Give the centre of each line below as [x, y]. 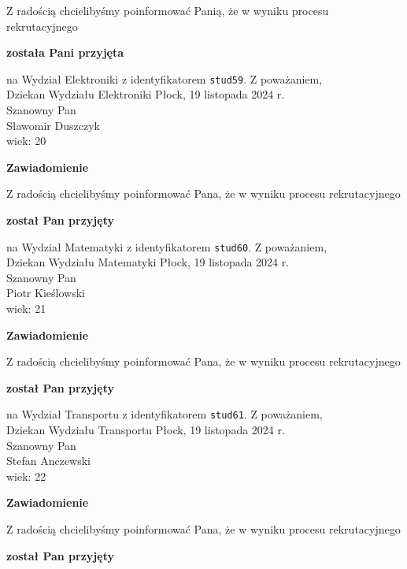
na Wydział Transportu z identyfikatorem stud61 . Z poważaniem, [165, 414]
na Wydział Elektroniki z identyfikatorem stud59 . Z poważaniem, [165, 78]
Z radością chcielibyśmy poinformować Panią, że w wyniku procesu [168, 10]
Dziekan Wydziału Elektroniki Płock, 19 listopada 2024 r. [146, 94]
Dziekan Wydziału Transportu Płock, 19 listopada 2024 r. [146, 430]
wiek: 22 [26, 476]
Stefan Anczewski [49, 461]
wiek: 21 [26, 309]
